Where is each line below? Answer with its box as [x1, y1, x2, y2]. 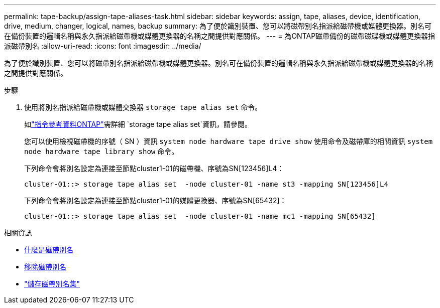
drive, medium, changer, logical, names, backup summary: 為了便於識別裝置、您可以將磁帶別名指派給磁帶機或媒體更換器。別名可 [4, 22, 431, 30]
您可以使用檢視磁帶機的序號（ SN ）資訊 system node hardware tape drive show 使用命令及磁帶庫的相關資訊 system [24, 137, 433, 145]
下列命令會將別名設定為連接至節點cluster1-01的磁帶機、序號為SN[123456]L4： [24, 164, 284, 173]
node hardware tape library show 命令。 [24, 147, 179, 156]
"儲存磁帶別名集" [24, 279, 80, 288]
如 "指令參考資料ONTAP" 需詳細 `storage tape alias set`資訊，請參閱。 [24, 120, 252, 128]
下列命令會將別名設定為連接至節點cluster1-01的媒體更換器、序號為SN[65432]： [24, 196, 287, 205]
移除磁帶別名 [24, 262, 66, 271]
